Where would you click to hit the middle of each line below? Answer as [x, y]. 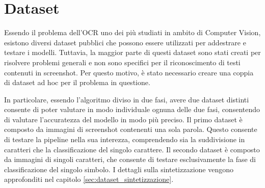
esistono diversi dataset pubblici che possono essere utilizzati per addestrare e [125, 42]
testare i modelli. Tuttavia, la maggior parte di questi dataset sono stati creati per [132, 52]
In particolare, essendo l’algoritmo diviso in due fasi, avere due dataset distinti [127, 99]
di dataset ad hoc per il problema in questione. [77, 82]
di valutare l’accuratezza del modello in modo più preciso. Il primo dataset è [123, 119]
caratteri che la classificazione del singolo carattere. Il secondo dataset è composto [132, 149]
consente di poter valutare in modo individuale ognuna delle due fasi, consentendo [132, 109]
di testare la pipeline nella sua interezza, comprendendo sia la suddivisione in [125, 139]
